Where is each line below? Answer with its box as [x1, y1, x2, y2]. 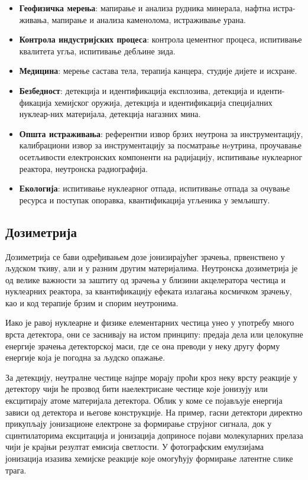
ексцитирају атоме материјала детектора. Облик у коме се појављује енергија [5, 394, 283, 407]
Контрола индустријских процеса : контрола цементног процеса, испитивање [19, 33, 302, 46]
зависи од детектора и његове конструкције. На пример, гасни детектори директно [5, 406, 303, 418]
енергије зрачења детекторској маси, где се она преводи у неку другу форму [5, 339, 280, 352]
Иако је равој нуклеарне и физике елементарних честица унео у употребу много [5, 316, 294, 329]
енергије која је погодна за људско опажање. [5, 351, 166, 364]
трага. [5, 463, 27, 476]
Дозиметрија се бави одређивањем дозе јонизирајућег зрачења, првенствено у [5, 250, 285, 262]
